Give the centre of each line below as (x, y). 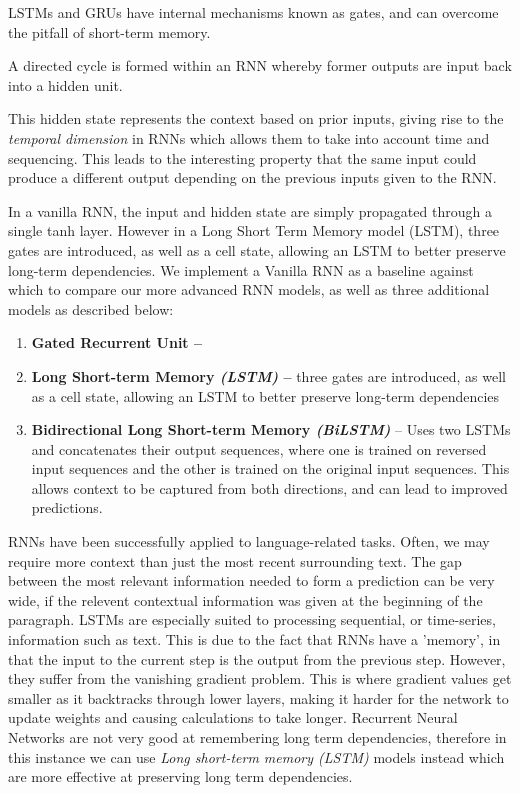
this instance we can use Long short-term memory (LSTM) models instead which (256, 756)
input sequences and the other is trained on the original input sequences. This (270, 468)
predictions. (67, 507)
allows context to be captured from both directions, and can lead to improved (269, 487)
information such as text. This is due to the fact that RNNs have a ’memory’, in (254, 639)
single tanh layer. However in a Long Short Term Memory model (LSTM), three (254, 230)
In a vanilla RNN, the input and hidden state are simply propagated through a (250, 210)
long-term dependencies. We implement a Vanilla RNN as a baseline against (241, 269)
